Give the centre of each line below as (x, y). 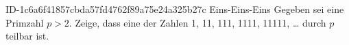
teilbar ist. (27, 36)
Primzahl (25, 22)
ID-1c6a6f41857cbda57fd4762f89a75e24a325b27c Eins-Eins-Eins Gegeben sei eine (175, 9)
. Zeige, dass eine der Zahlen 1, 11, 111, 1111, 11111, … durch (197, 22)
